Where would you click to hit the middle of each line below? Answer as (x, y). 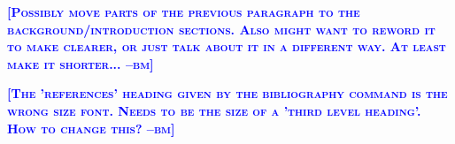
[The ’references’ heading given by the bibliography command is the (227, 93)
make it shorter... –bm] (81, 63)
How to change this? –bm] (91, 128)
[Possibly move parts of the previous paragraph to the (184, 11)
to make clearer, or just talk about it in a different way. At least (227, 46)
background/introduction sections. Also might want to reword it (221, 29)
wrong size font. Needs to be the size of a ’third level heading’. (214, 110)
